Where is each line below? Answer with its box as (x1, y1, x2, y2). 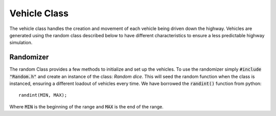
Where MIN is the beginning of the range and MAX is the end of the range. (9, 103, 164, 109)
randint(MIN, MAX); (18, 92, 67, 98)
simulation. (9, 40, 33, 46)
